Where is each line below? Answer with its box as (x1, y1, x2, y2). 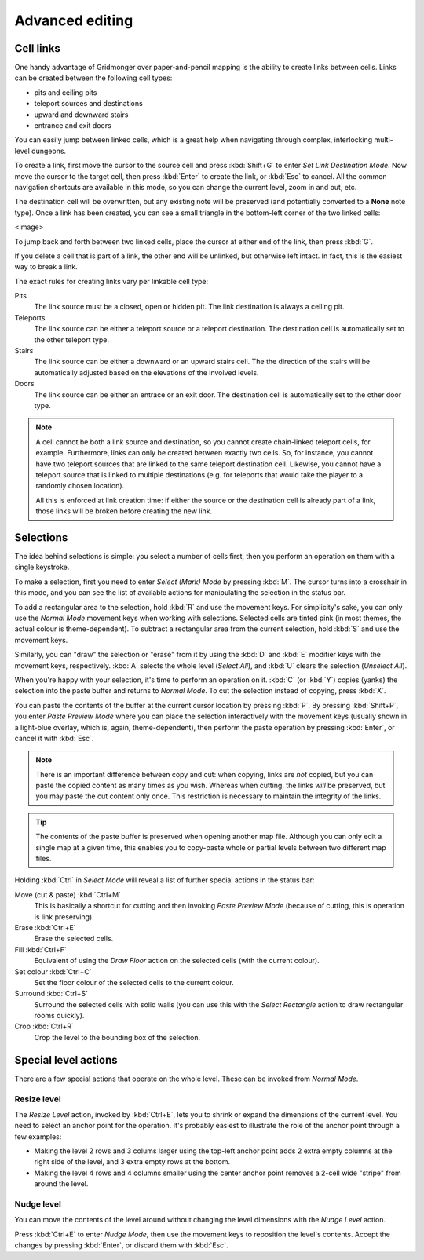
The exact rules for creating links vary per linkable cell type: (14, 276, 209, 286)
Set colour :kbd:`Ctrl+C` (14, 966, 92, 977)
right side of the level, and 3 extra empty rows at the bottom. (34, 1157, 231, 1167)
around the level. (34, 1179, 89, 1189)
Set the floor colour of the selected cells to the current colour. (34, 977, 235, 987)
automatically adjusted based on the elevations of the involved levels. (34, 367, 259, 377)
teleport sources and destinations (34, 99, 143, 108)
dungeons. (31, 146, 67, 155)
